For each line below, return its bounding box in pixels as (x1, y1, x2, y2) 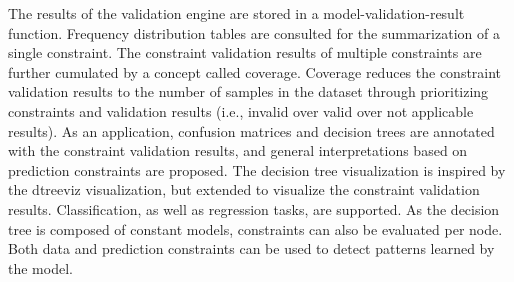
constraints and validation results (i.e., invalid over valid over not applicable (8, 100, 474, 121)
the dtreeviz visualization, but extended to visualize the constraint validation (8, 179, 480, 200)
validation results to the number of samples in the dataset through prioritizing (8, 81, 489, 102)
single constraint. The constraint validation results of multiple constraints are (8, 42, 482, 63)
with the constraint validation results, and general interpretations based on (8, 140, 468, 161)
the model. (8, 257, 73, 278)
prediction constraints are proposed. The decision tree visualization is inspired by (8, 159, 506, 180)
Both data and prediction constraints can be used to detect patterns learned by (8, 238, 495, 259)
